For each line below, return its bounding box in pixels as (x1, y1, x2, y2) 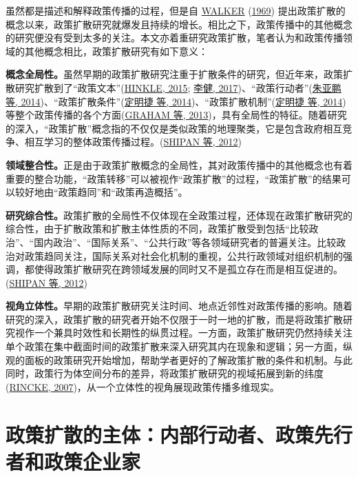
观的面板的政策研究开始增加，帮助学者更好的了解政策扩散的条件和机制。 (6, 352, 333, 367)
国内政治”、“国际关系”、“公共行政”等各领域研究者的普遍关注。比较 (34, 234, 337, 249)
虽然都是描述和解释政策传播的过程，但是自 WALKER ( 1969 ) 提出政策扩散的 (6, 3, 346, 17)
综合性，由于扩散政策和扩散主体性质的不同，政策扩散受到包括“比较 (6, 221, 309, 236)
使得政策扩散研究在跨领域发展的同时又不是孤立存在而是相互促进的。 (34, 262, 343, 276)
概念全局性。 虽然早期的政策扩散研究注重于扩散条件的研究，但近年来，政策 (6, 67, 343, 81)
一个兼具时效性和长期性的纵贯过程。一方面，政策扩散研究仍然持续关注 (34, 325, 352, 340)
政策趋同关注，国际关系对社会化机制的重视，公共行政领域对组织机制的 (24, 248, 343, 263)
